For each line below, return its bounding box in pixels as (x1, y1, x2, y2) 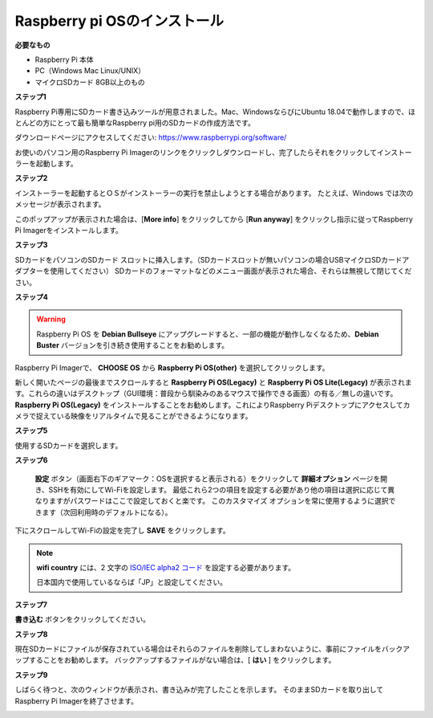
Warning (36, 314, 66, 324)
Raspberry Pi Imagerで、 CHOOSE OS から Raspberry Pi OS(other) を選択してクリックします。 (14, 362, 330, 373)
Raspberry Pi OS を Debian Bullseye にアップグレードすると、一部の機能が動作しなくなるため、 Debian (36, 329, 379, 339)
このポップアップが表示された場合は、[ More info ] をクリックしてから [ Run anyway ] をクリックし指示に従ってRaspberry (14, 214, 413, 224)
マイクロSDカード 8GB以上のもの (34, 77, 146, 87)
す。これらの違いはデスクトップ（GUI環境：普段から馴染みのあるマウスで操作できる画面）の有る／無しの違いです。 (14, 389, 398, 398)
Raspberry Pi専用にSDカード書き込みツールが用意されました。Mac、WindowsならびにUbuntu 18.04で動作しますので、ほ (14, 107, 416, 116)
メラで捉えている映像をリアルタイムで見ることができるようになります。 (14, 411, 253, 421)
